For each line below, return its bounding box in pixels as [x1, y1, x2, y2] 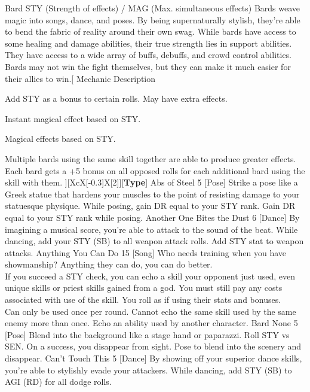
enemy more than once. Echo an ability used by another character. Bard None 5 [5, 317, 298, 329]
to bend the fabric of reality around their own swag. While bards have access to [5, 25, 296, 38]
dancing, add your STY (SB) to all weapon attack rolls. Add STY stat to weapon [5, 235, 304, 247]
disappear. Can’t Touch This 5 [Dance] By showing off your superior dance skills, [5, 352, 302, 364]
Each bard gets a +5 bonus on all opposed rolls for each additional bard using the [5, 164, 305, 177]
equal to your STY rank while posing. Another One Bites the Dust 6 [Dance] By [5, 211, 300, 223]
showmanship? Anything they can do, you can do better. [5, 258, 213, 271]
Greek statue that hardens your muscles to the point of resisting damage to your [5, 187, 300, 200]
